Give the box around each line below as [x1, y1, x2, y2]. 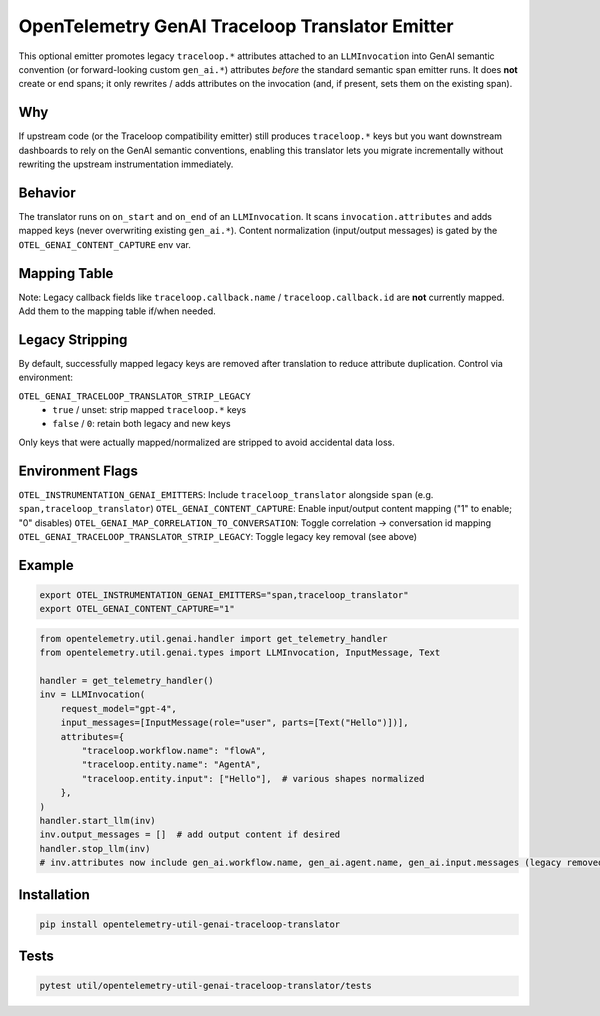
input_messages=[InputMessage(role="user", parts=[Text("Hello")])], [60, 717, 409, 729]
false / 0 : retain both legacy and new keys [52, 418, 231, 430]
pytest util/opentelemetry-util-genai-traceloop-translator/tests [39, 980, 372, 992]
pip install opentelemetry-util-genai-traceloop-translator [39, 918, 341, 930]
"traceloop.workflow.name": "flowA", [81, 745, 267, 757]
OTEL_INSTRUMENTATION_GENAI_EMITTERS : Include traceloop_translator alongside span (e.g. [18, 488, 434, 500]
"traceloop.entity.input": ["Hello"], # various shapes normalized [81, 773, 425, 784]
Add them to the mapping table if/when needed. [18, 305, 216, 317]
